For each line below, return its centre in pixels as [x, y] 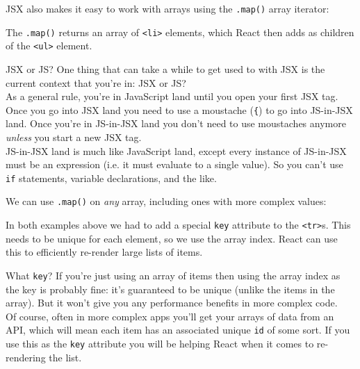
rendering [26, 357]
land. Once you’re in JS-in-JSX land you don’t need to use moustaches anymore [176, 123]
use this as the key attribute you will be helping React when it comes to [160, 344]
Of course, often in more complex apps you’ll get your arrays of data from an [170, 316]
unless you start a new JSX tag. [74, 137]
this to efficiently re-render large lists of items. [104, 252]
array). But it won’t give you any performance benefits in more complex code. [172, 303]
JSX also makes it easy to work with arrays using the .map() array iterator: [167, 8]
